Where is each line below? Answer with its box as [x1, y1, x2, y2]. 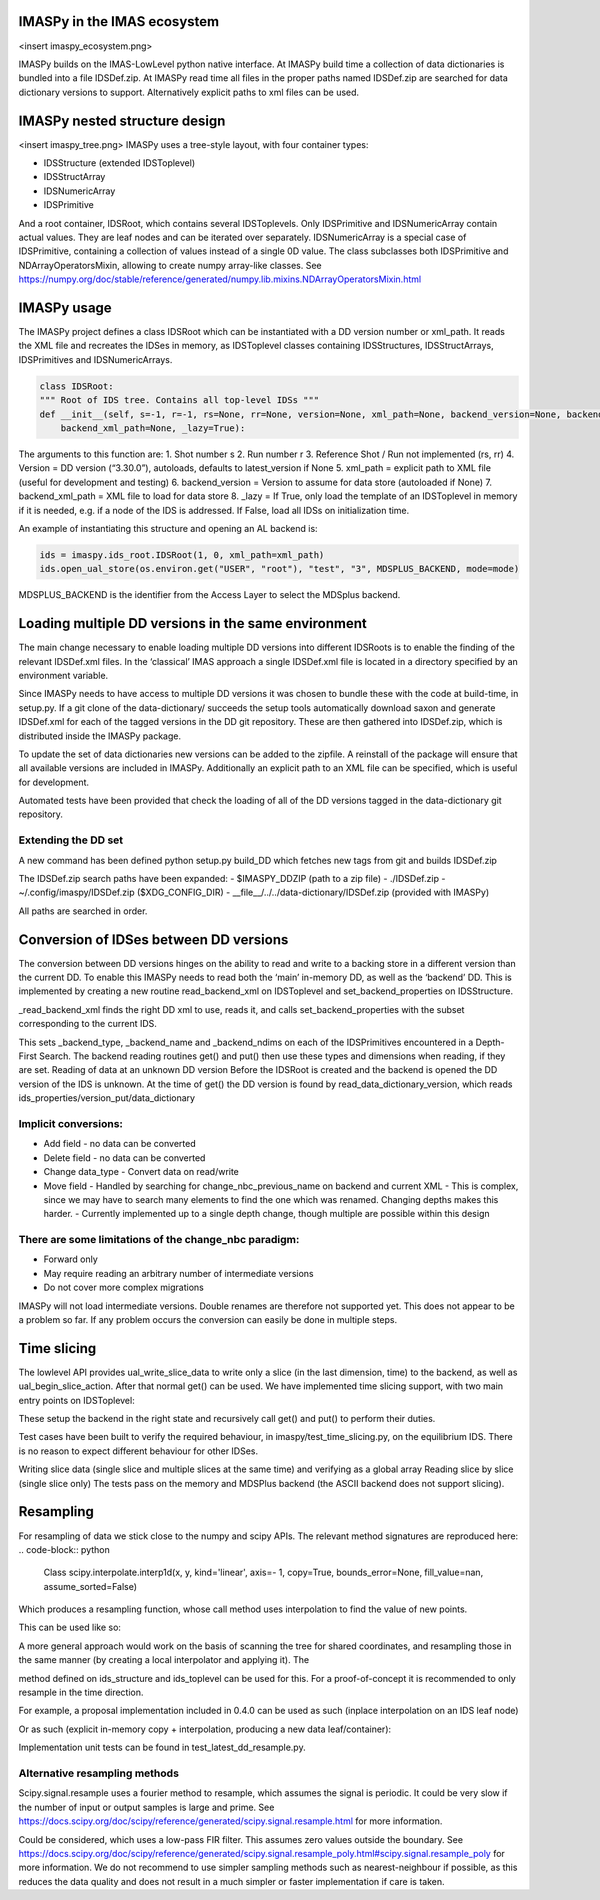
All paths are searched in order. [18, 905, 148, 917]
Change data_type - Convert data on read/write [43, 1166, 240, 1178]
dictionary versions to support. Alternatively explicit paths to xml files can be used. [18, 86, 360, 98]
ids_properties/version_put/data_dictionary [18, 1092, 195, 1104]
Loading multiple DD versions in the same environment [18, 615, 367, 632]
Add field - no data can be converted [43, 1138, 196, 1150]
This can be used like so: [18, 1621, 122, 1634]
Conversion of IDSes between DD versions [18, 931, 289, 948]
